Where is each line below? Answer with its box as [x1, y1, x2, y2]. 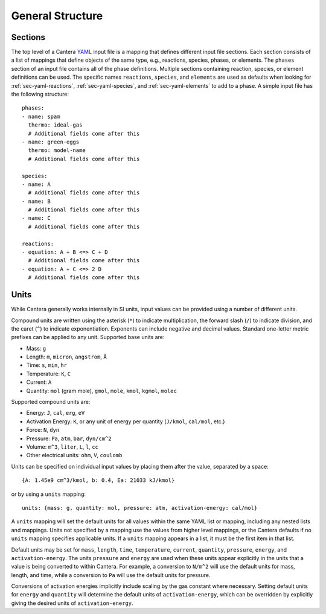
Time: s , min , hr [26, 361, 68, 369]
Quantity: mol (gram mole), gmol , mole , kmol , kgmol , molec [26, 387, 177, 394]
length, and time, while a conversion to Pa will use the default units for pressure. [11, 571, 211, 578]
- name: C [22, 215, 51, 222]
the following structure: [11, 91, 69, 98]
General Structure [11, 9, 103, 22]
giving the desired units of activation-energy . [11, 599, 133, 607]
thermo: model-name [28, 147, 86, 154]
